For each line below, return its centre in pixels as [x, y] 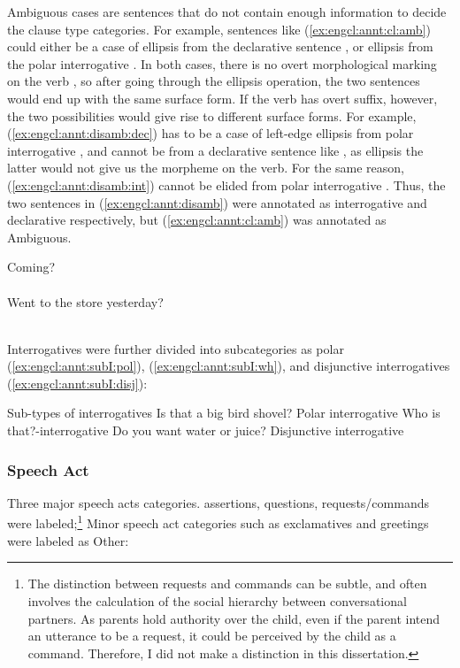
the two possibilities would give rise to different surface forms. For [186, 115]
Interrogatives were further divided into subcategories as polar [176, 348]
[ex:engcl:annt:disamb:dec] [82, 133]
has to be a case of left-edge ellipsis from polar [287, 133]
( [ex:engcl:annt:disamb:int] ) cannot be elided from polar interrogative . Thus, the [226, 184]
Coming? [31, 267]
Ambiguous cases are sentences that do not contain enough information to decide [227, 12]
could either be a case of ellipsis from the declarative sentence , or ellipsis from [220, 46]
